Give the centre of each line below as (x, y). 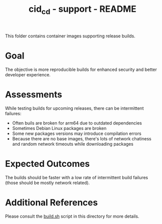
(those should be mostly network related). (47, 183)
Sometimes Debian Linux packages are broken (59, 128)
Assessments (34, 94)
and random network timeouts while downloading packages (73, 144)
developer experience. (28, 74)
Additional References (52, 202)
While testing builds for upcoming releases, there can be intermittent (74, 108)
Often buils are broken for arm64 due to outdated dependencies (77, 123)
